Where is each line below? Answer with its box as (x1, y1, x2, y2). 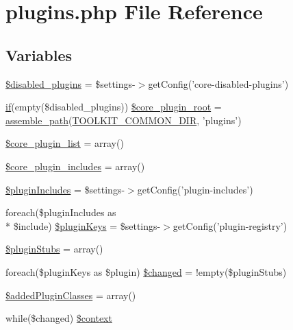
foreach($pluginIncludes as (5, 205, 116, 220)
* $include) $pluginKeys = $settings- (5, 218, 161, 233)
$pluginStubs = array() (5, 241, 103, 256)
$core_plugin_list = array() (5, 136, 124, 150)
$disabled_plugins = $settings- (5, 76, 136, 91)
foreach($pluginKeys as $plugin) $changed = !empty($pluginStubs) (5, 264, 287, 279)
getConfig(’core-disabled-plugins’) (148, 76, 289, 91)
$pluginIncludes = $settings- (5, 182, 125, 196)
